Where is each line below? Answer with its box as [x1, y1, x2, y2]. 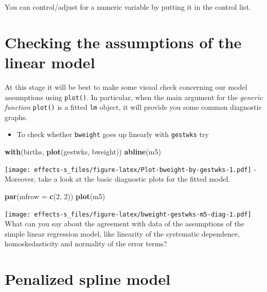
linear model [5, 51, 95, 72]
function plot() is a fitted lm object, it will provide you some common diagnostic [5, 102, 262, 112]
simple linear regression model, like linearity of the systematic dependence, [5, 228, 240, 239]
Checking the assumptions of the [5, 31, 242, 52]
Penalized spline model [5, 268, 171, 289]
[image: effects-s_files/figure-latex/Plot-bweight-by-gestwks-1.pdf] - [5, 163, 256, 174]
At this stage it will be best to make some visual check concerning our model [5, 81, 247, 92]
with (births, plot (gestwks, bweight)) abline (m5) [5, 146, 161, 157]
